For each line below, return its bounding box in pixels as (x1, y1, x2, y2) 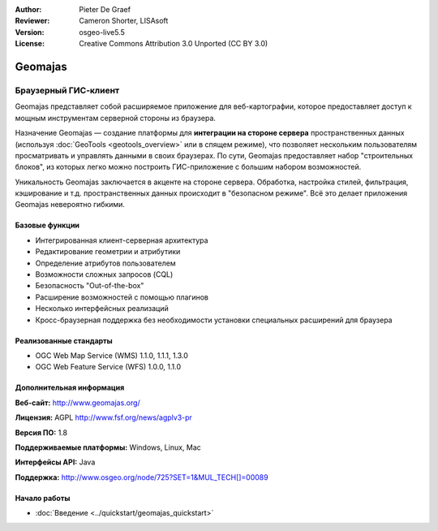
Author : (15, 5, 42, 14)
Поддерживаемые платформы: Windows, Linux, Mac (15, 442, 202, 452)
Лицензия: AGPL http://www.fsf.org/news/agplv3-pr (15, 412, 192, 422)
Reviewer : (15, 16, 50, 26)
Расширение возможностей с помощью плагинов (35, 292, 208, 302)
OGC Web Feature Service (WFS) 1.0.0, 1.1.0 (35, 362, 182, 372)
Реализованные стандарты (15, 335, 113, 345)
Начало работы (15, 493, 71, 503)
